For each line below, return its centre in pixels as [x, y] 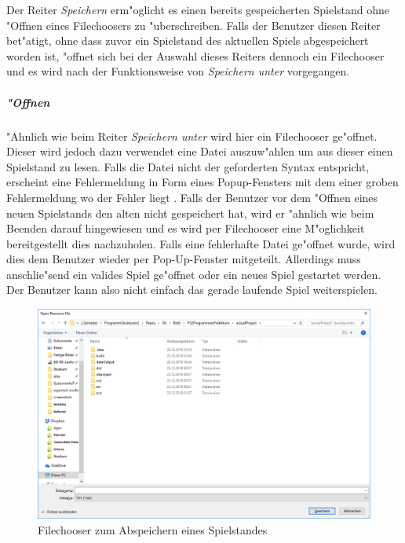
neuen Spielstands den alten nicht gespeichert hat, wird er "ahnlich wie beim [190, 213]
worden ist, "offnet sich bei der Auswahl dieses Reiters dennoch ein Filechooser [195, 55]
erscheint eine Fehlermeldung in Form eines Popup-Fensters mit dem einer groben [202, 182]
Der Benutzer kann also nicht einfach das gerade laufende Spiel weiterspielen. [192, 290]
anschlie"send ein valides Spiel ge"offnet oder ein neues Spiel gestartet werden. [194, 274]
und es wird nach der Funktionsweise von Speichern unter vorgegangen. [178, 71]
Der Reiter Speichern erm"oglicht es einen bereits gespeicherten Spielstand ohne [198, 9]
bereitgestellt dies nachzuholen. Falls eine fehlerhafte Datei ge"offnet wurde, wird [201, 243]
